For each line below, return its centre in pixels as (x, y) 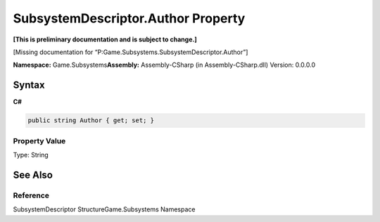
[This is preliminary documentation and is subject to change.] (105, 39)
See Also (33, 175)
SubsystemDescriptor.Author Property (129, 18)
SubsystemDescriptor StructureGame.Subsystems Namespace (104, 209)
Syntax (29, 85)
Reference (31, 195)
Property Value (39, 141)
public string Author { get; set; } (91, 120)
